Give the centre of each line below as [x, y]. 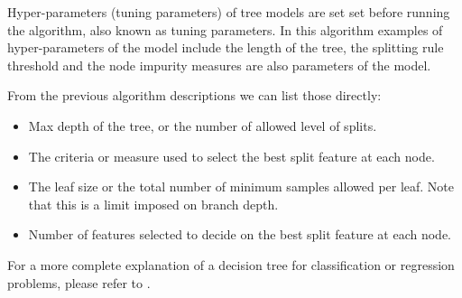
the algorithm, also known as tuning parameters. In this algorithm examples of [225, 29]
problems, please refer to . [79, 282]
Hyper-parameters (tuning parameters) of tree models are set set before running [229, 12]
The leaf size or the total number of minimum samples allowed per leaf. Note [241, 186]
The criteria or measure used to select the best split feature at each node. [231, 156]
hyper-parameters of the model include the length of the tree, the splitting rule [226, 47]
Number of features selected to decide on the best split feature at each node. [240, 234]
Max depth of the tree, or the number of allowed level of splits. [203, 125]
